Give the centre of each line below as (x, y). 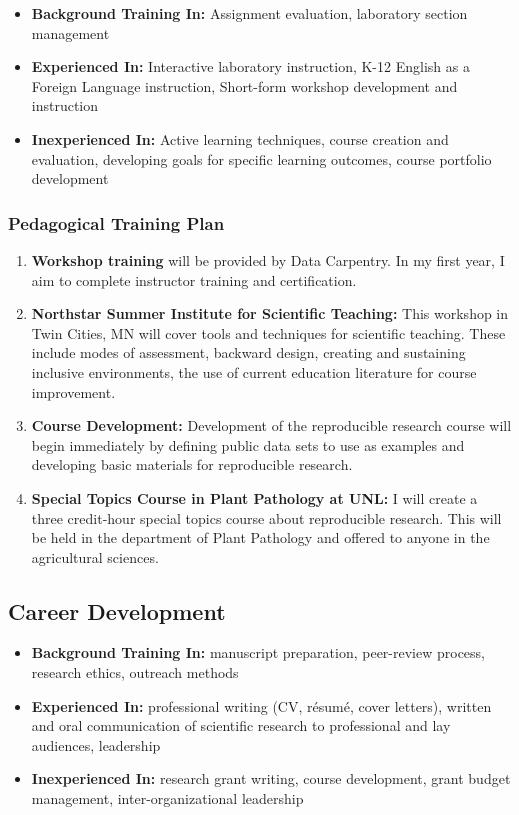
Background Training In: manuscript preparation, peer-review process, (258, 652)
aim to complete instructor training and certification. (194, 279)
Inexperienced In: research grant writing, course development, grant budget (271, 778)
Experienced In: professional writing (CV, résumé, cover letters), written (261, 705)
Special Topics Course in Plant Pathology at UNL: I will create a (254, 497)
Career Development (117, 610)
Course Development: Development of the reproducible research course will (271, 425)
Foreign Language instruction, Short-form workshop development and (244, 85)
